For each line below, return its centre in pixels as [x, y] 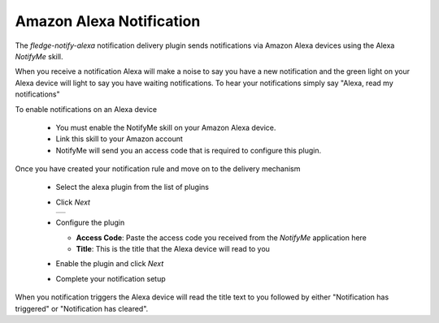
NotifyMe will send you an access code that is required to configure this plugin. [188, 150]
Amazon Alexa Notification [108, 21]
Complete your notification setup [111, 278]
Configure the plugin [90, 222]
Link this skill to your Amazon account [119, 139]
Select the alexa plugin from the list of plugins [132, 187]
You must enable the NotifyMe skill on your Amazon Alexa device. [166, 127]
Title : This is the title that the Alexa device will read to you [173, 249]
